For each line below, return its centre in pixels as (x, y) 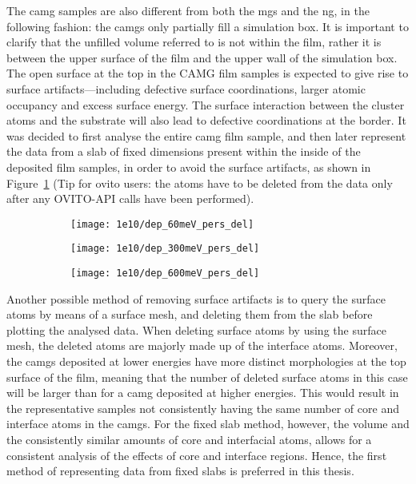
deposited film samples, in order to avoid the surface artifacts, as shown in (189, 167)
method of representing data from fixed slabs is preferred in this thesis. (180, 471)
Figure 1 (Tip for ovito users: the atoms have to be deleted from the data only (200, 182)
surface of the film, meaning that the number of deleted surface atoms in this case (207, 377)
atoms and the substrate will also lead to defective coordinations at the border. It (206, 120)
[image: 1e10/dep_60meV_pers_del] (162, 224)
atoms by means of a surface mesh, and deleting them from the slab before (190, 314)
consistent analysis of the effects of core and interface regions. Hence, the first (197, 455)
